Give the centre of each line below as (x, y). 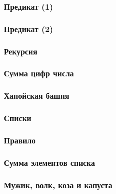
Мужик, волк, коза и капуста (58, 185)
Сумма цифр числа (39, 73)
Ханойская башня (37, 96)
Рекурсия (21, 51)
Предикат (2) (29, 28)
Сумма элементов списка (50, 162)
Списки (18, 118)
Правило (20, 140)
